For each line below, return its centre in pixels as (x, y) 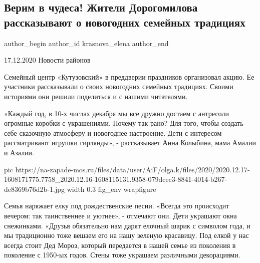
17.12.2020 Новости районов (47, 60)
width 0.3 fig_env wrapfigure (111, 189)
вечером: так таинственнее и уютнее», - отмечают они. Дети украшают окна (120, 215)
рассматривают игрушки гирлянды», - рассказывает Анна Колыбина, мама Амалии (130, 143)
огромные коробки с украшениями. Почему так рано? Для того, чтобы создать (124, 123)
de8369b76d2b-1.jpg (34, 189)
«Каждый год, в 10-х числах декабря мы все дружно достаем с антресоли (116, 113)
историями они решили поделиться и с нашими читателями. (96, 96)
